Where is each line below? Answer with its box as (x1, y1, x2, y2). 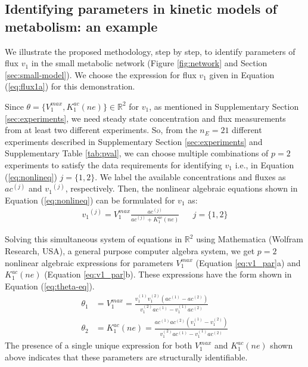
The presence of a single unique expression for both (5, 339, 192, 351)
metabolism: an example (5, 17, 158, 35)
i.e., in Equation (235, 158, 294, 171)
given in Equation (209, 68, 275, 81)
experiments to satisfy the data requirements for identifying (5, 158, 222, 171)
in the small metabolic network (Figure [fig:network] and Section (31, 57, 267, 69)
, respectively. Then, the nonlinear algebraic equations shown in (65, 182, 298, 195)
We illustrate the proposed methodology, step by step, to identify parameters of (5, 45, 295, 57)
